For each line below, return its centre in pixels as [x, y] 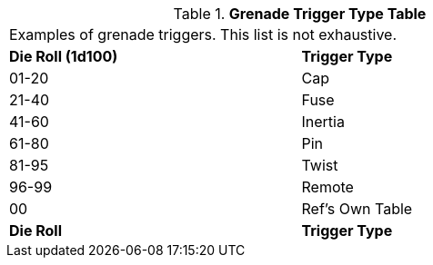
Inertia [323, 122]
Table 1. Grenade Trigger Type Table [300, 14]
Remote [327, 187]
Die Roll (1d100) [64, 56]
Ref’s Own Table [357, 209]
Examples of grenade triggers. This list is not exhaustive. [203, 34]
